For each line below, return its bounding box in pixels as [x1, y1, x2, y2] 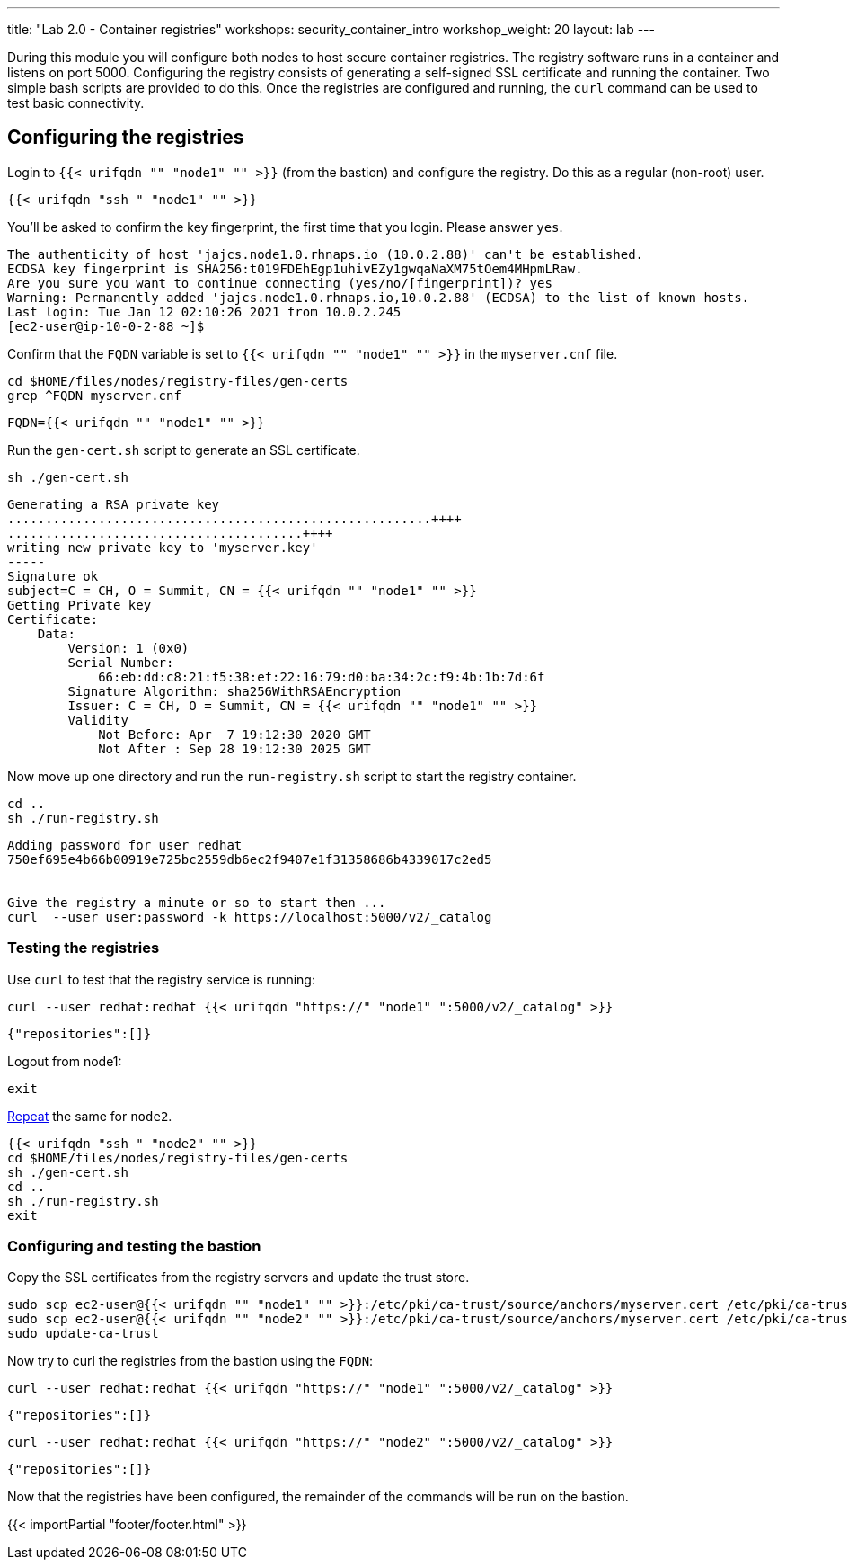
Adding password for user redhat [7, 837, 243, 852]
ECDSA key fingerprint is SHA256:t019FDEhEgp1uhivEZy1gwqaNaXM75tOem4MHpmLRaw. [7, 261, 583, 276]
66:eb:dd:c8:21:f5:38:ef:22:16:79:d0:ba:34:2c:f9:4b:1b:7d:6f [98, 669, 545, 684]
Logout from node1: [7, 1053, 122, 1069]
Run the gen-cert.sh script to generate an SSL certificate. [7, 441, 360, 458]
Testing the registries [7, 939, 160, 957]
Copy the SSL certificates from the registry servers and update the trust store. [7, 1269, 470, 1286]
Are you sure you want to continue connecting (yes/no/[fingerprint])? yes [7, 275, 552, 290]
